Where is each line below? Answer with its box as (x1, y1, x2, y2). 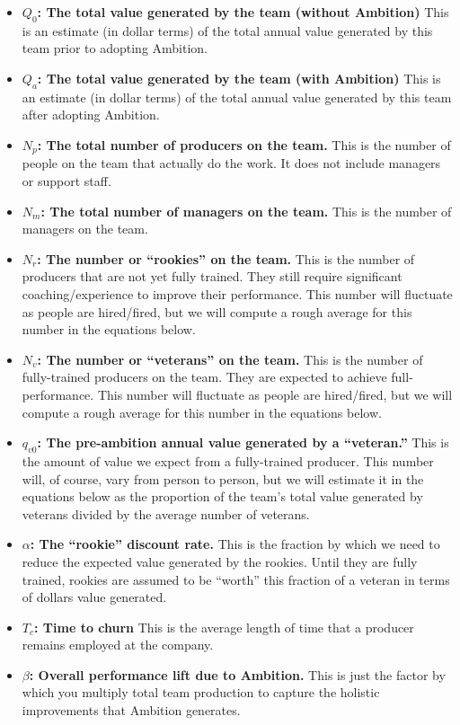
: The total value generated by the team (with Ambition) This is (37, 68, 441, 87)
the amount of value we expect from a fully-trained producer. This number (22, 451, 434, 470)
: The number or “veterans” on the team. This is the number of (37, 349, 423, 368)
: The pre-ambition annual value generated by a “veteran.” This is (37, 433, 449, 452)
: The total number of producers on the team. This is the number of (37, 135, 451, 154)
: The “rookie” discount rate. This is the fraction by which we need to (30, 535, 440, 553)
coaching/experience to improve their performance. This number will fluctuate (22, 284, 453, 303)
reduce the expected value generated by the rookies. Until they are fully (22, 552, 418, 570)
